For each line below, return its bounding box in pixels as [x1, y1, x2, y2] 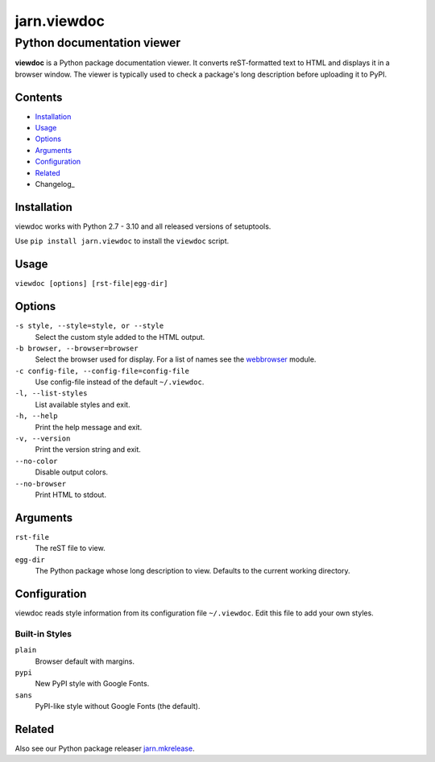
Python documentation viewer [14, 35, 181, 50]
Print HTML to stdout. [35, 490, 106, 499]
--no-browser [14, 479, 67, 488]
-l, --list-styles [14, 389, 88, 398]
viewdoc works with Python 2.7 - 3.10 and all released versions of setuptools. [14, 222, 271, 231]
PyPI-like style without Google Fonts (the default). [35, 702, 201, 711]
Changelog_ [35, 180, 76, 189]
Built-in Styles [14, 628, 72, 640]
